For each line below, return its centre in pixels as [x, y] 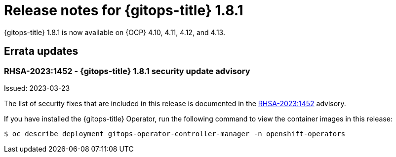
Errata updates [41, 51]
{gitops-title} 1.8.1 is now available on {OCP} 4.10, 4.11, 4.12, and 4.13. [115, 32]
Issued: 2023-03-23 [37, 88]
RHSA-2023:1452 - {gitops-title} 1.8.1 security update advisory [127, 71]
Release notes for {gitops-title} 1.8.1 [124, 10]
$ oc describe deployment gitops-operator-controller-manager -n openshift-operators [175, 134]
